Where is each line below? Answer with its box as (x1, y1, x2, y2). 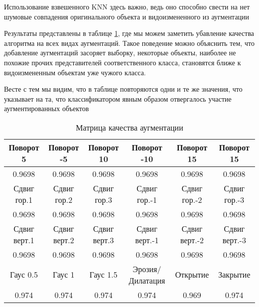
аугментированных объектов (4, 103, 89, 114)
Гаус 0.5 (9, 269, 38, 281)
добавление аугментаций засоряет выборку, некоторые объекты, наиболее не (4, 47, 236, 58)
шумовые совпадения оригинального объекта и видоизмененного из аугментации (4, 11, 250, 21)
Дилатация (129, 274, 165, 286)
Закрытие (218, 269, 251, 281)
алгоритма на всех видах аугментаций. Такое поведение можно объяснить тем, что (4, 37, 255, 48)
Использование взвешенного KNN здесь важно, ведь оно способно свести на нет (4, 1, 250, 11)
